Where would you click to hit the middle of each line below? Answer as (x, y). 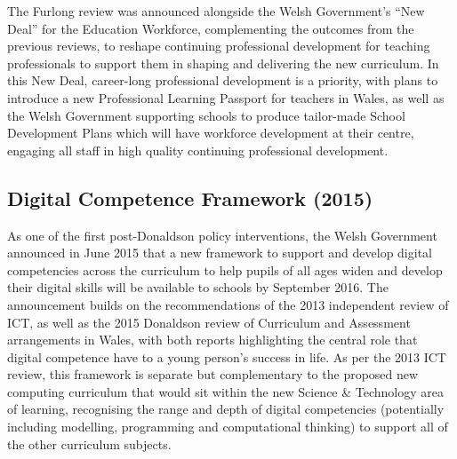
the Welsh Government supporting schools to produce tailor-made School (206, 115)
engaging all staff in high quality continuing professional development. (198, 150)
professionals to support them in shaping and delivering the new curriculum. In (223, 63)
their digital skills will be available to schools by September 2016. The (198, 287)
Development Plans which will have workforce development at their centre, (211, 133)
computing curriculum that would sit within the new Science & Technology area (225, 391)
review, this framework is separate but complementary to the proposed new (213, 374)
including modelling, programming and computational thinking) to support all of (228, 427)
